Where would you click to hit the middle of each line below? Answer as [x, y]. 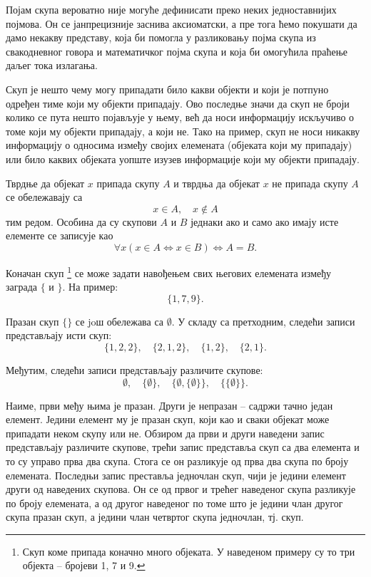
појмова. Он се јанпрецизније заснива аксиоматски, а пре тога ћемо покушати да [182, 23]
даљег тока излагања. [52, 65]
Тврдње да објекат [45, 183]
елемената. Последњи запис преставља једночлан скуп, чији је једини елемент [176, 475]
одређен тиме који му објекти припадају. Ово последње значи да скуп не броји [178, 103]
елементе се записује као [60, 235]
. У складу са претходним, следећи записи [263, 321]
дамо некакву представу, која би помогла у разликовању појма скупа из [161, 37]
